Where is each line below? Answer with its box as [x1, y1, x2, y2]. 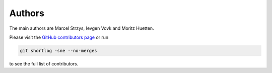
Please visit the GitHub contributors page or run [9, 34, 109, 40]
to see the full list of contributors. [9, 60, 79, 66]
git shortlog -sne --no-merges [20, 48, 98, 53]
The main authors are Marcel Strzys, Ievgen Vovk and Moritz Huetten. [9, 25, 154, 31]
